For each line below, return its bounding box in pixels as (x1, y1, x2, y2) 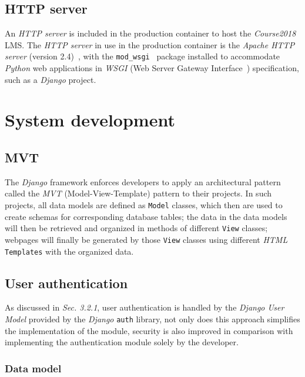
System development (5, 108, 175, 132)
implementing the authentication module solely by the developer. (5, 336, 239, 348)
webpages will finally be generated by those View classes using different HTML (5, 233, 288, 245)
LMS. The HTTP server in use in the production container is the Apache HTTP (5, 38, 295, 51)
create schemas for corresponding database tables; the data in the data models (5, 210, 287, 222)
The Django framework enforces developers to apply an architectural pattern (5, 175, 281, 188)
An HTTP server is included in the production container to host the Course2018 (5, 27, 296, 39)
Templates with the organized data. (5, 245, 134, 257)
